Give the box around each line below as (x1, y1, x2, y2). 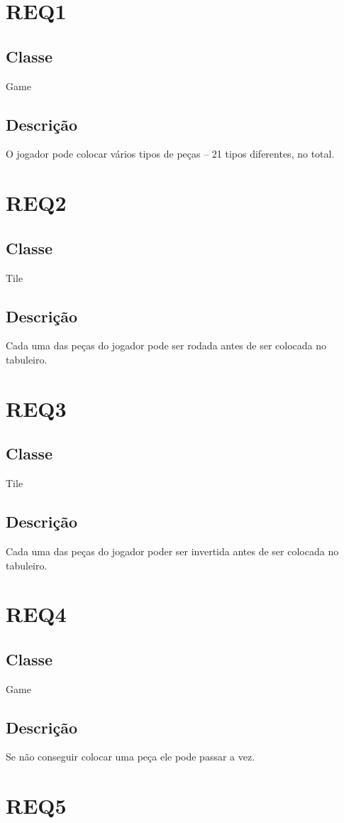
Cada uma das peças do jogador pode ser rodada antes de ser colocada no (6, 338, 327, 353)
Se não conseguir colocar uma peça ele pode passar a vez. (6, 749, 255, 764)
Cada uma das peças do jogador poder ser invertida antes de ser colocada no (6, 543, 339, 558)
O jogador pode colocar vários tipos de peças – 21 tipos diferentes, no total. (6, 146, 335, 161)
